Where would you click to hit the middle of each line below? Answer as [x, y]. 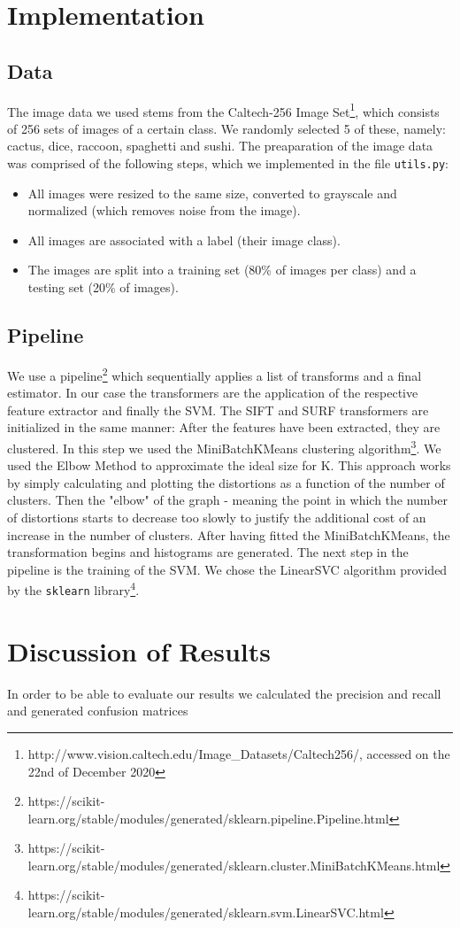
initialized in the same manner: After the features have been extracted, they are [224, 427]
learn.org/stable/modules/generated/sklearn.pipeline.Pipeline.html [208, 818]
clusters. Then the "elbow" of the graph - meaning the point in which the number [228, 500]
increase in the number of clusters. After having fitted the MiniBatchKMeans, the [229, 534]
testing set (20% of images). [103, 287]
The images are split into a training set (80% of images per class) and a [222, 270]
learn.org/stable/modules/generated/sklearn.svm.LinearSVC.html [206, 913]
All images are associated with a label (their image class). [184, 240]
